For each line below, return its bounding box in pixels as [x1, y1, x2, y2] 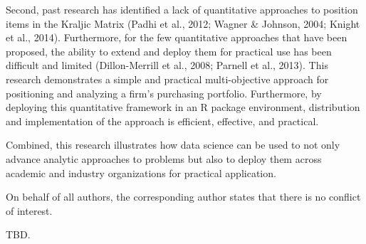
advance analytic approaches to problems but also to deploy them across [6, 151, 322, 166]
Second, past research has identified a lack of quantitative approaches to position [6, 2, 358, 16]
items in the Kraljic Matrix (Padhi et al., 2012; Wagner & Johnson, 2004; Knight [6, 16, 360, 31]
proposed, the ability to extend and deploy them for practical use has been [6, 43, 332, 58]
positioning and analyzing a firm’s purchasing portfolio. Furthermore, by [6, 85, 322, 100]
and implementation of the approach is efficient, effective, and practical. [6, 113, 319, 128]
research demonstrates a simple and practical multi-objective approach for [6, 71, 329, 86]
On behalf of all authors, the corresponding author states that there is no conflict [6, 189, 361, 204]
